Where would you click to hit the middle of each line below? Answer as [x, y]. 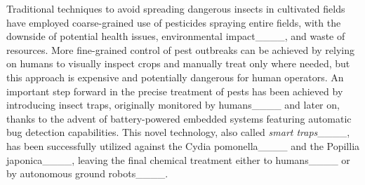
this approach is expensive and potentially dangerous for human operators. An [175, 77]
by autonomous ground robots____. [87, 173]
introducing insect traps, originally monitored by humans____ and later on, [173, 105]
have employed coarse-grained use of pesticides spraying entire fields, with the [174, 22]
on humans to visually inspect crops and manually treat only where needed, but [178, 63]
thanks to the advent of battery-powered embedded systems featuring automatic [179, 118]
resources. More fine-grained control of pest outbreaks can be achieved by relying [181, 49]
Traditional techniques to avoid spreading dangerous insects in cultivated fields [176, 8]
